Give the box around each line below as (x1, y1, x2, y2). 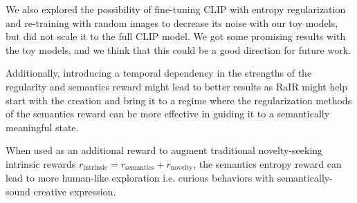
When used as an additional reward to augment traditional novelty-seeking (6, 143, 323, 157)
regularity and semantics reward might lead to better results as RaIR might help (6, 79, 348, 93)
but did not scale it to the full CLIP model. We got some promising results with (6, 29, 346, 43)
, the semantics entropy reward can (193, 156, 342, 171)
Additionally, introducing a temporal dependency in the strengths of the (6, 66, 312, 80)
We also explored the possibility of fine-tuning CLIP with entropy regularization (6, 2, 346, 16)
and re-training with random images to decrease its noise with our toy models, (6, 15, 338, 30)
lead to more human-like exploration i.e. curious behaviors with (6, 171, 275, 185)
